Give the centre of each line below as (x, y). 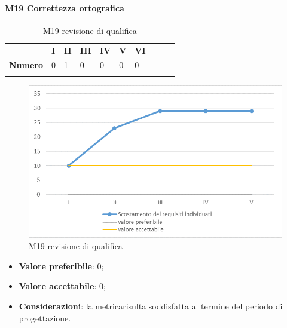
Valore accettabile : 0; (62, 286)
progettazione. (45, 318)
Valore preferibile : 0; (61, 266)
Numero (26, 65)
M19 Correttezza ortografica (65, 7)
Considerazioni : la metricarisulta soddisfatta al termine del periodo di (151, 306)
